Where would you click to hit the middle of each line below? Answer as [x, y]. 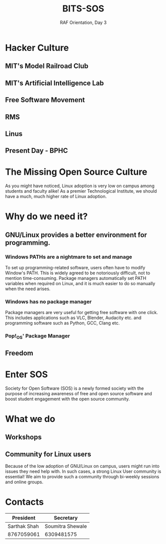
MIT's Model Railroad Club [47, 66]
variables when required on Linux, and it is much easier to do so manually [80, 284]
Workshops [24, 437]
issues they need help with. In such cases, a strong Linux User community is [83, 471]
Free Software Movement [45, 100]
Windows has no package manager [48, 302]
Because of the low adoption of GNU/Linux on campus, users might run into [82, 466]
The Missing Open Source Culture [76, 172]
